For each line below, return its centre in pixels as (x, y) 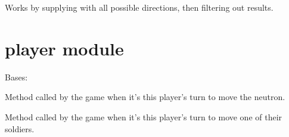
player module (64, 48)
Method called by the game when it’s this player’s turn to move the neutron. (145, 97)
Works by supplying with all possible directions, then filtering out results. (139, 7)
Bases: (16, 77)
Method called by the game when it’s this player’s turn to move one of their (144, 116)
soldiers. (20, 128)
